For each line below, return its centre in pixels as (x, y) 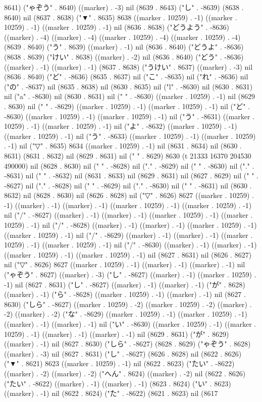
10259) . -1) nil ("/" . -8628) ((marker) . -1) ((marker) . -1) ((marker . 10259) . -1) (130, 225)
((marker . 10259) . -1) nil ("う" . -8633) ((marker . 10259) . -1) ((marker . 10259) (130, 136)
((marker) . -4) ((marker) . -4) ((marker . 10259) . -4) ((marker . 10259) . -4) (122, 37)
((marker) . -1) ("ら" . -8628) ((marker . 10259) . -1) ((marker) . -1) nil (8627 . (125, 294)
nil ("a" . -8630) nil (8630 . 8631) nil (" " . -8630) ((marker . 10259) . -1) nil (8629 (129, 96)
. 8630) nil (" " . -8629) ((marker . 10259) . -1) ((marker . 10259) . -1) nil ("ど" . (127, 106)
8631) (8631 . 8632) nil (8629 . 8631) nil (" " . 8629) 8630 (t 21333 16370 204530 (128, 155)
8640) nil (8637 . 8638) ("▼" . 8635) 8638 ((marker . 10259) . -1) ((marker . (121, 17)
